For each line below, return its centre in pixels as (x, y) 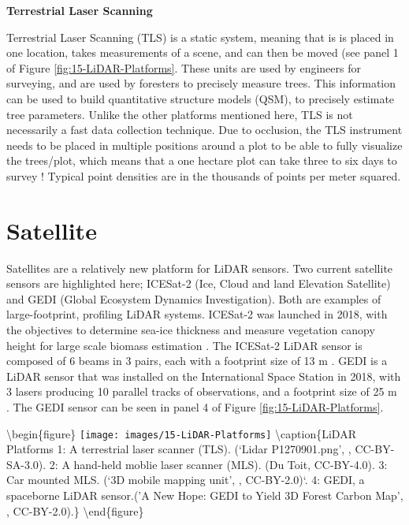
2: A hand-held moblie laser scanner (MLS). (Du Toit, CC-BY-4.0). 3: (218, 464)
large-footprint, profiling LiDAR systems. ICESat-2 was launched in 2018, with (197, 314)
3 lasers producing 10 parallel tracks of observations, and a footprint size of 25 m (202, 391)
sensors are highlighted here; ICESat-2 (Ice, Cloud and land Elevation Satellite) (199, 283)
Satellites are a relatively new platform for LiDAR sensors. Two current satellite (200, 268)
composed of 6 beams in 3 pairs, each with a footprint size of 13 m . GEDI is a (197, 361)
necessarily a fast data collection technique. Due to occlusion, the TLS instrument (204, 130)
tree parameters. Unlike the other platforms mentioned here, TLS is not (180, 114)
